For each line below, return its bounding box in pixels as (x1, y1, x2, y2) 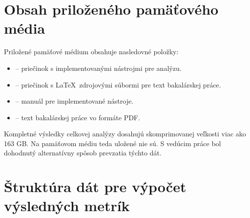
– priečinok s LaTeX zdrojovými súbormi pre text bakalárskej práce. (15, 79, 221, 89)
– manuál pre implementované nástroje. (15, 96, 134, 106)
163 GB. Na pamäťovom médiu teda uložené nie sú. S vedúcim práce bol (4, 138, 221, 148)
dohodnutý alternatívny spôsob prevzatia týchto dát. (4, 148, 162, 158)
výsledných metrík (4, 196, 130, 216)
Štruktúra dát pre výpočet (4, 176, 187, 196)
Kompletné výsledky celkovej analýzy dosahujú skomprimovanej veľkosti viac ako (4, 129, 246, 139)
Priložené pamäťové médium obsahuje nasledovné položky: (4, 46, 179, 57)
